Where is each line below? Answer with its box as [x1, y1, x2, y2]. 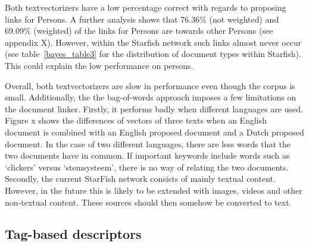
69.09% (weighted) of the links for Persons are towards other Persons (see [5, 24, 273, 37]
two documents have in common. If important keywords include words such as [5, 149, 290, 162]
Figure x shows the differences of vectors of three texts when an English [5, 114, 267, 127]
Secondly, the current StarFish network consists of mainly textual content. [5, 172, 276, 185]
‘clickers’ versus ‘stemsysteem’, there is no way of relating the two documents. [5, 160, 289, 173]
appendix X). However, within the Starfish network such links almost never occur [5, 36, 302, 48]
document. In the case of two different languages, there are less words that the [5, 137, 291, 150]
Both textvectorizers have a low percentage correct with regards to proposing [5, 1, 286, 13]
